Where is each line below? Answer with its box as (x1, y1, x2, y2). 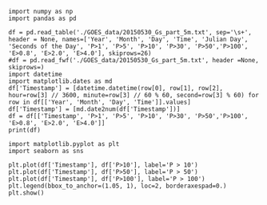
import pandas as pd (8, 14, 78, 22)
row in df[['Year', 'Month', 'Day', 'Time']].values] (8, 98, 192, 106)
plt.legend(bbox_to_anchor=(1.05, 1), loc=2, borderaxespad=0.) (8, 182, 227, 190)
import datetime (8, 70, 62, 78)
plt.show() (8, 189, 45, 197)
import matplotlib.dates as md (8, 77, 113, 85)
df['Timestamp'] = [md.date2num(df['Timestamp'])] (8, 105, 181, 113)
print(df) (8, 126, 42, 134)
